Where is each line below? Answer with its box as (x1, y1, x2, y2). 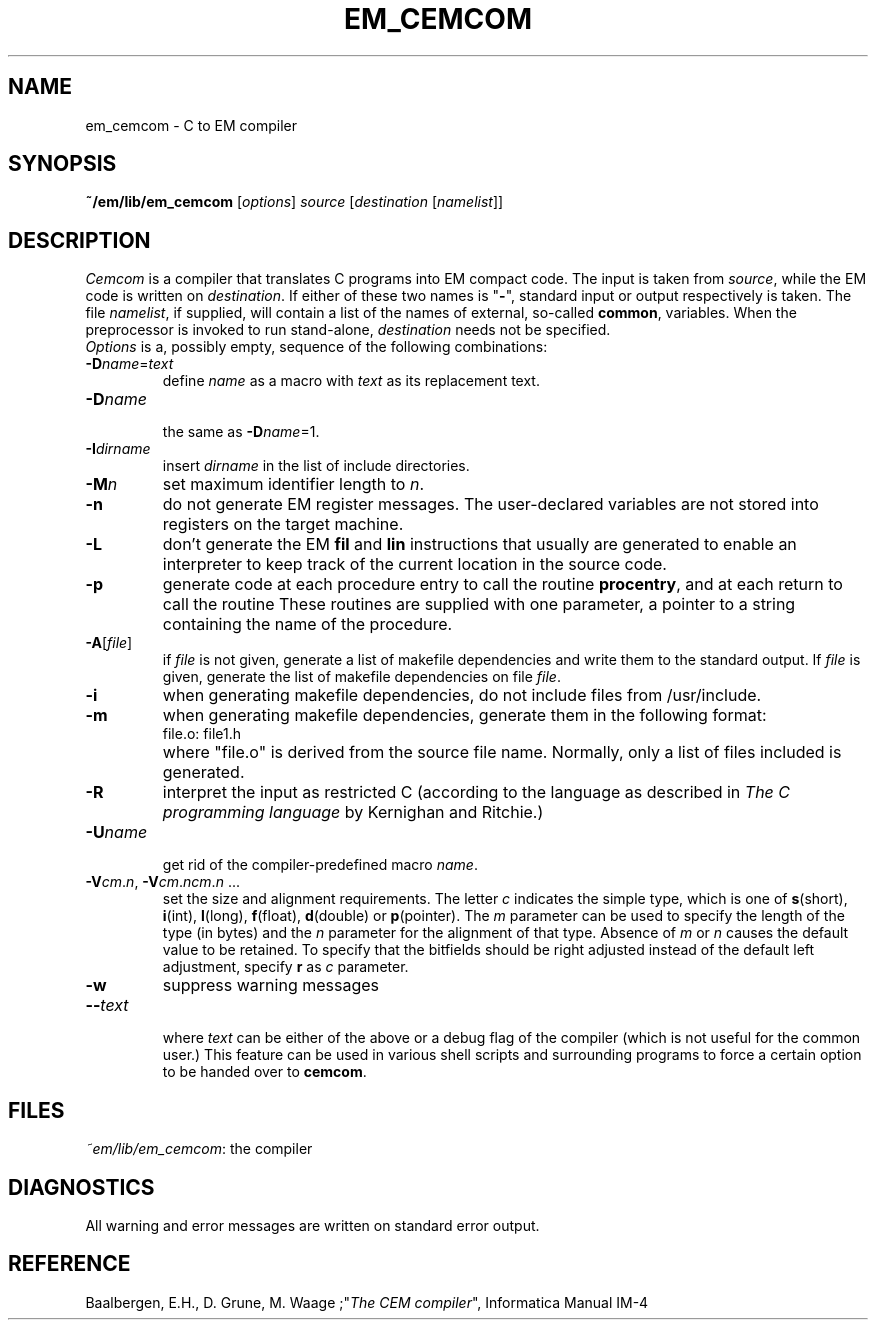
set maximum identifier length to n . (162, 474, 425, 495)
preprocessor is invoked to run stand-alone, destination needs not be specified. (85, 321, 611, 339)
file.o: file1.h (162, 725, 241, 743)
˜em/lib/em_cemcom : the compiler (85, 1140, 313, 1158)
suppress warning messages (162, 975, 380, 996)
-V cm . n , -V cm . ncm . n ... (85, 873, 240, 891)
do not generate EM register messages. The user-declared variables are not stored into (162, 494, 819, 515)
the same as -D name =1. (162, 423, 320, 441)
